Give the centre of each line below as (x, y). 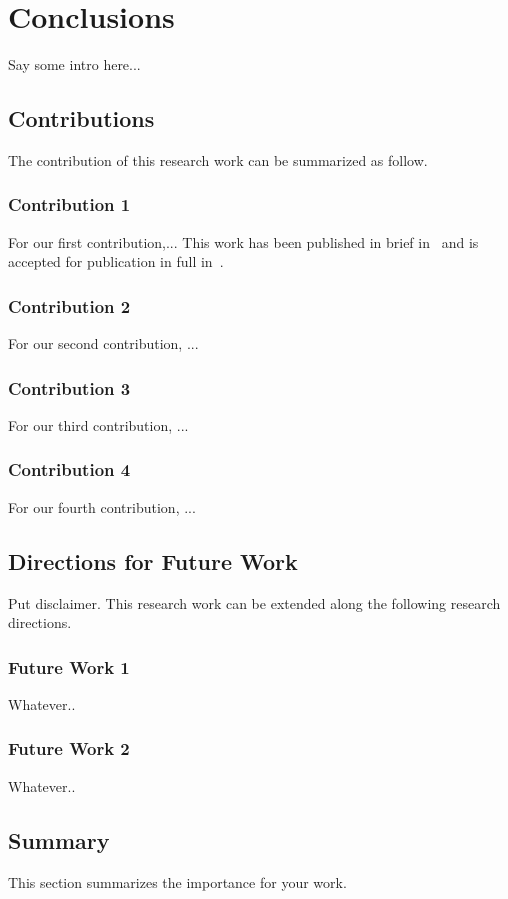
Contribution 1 (69, 204)
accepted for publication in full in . (116, 261)
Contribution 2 (69, 305)
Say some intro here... (74, 64)
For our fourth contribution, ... (102, 506)
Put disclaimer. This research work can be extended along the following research (254, 602)
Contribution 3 (69, 387)
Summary (59, 839)
